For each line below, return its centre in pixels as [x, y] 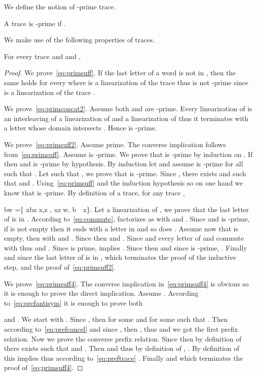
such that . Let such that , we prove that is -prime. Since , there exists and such [125, 173]
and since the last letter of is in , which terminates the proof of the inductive [120, 257]
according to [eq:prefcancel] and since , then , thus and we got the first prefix [121, 329]
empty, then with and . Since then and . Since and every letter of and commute [124, 238]
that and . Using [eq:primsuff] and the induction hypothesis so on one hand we [124, 183]
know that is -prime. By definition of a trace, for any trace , [94, 192]
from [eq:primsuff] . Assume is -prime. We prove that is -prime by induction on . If [128, 154]
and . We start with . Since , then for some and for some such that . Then [116, 319]
